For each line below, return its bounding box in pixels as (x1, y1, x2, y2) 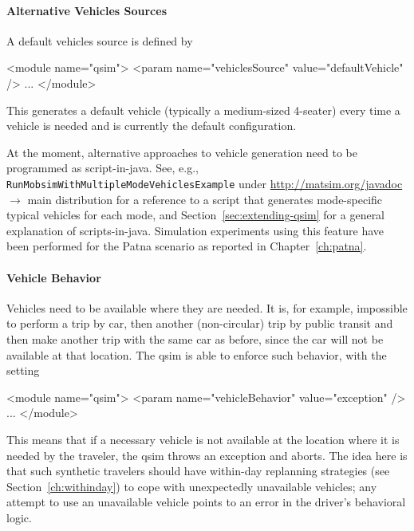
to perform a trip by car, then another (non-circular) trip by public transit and (6, 315, 393, 332)
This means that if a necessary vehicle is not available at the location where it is (6, 431, 400, 447)
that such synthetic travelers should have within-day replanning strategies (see (6, 462, 390, 479)
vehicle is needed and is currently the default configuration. (6, 117, 297, 134)
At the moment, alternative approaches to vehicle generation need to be (6, 144, 357, 160)
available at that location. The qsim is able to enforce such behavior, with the (6, 346, 387, 363)
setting (6, 362, 40, 379)
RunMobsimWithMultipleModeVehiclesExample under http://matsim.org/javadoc (6, 175, 403, 191)
